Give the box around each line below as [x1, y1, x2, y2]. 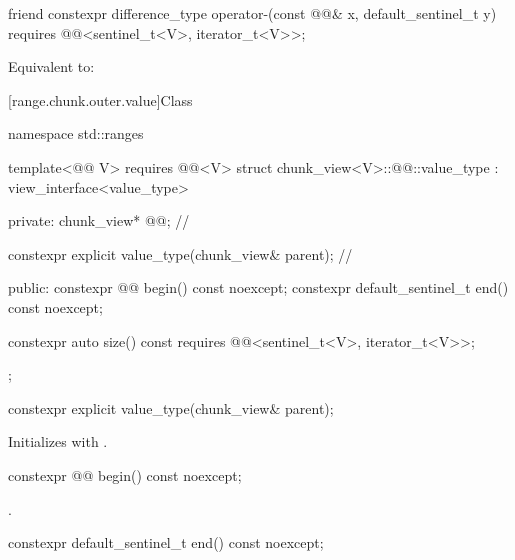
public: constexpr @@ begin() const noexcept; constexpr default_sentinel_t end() [8, 277, 509, 298]
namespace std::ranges [8, 123, 144, 144]
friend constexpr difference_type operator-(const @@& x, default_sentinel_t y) [8, 3, 497, 23]
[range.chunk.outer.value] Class [8, 89, 193, 110]
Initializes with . [8, 431, 108, 452]
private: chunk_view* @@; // [8, 210, 190, 231]
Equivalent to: [8, 56, 95, 77]
